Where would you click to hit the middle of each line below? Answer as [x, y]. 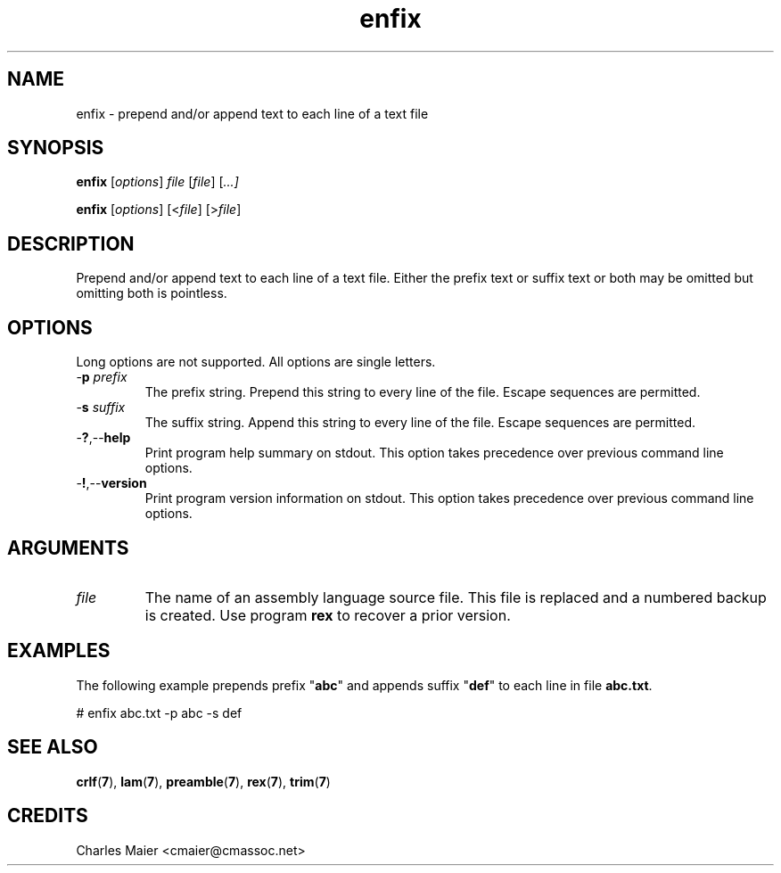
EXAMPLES [59, 651]
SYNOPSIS [56, 148]
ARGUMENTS [68, 548]
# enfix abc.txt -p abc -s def [159, 712]
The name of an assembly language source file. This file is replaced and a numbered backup [456, 597]
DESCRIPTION [71, 243]
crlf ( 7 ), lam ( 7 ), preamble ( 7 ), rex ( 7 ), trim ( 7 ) [203, 781]
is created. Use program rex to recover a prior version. [328, 615]
